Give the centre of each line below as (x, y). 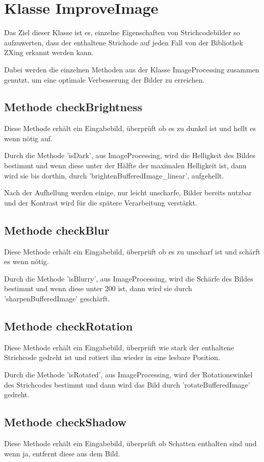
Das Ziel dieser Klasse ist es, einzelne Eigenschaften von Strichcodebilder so (122, 32)
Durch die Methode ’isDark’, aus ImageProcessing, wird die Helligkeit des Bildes (130, 155)
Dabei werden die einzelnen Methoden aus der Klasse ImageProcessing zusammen (132, 69)
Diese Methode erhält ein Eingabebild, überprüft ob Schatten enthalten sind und (130, 443)
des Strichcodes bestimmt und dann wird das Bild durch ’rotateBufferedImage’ (127, 384)
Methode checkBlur (57, 230)
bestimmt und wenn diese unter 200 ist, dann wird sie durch (98, 288)
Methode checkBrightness (73, 107)
